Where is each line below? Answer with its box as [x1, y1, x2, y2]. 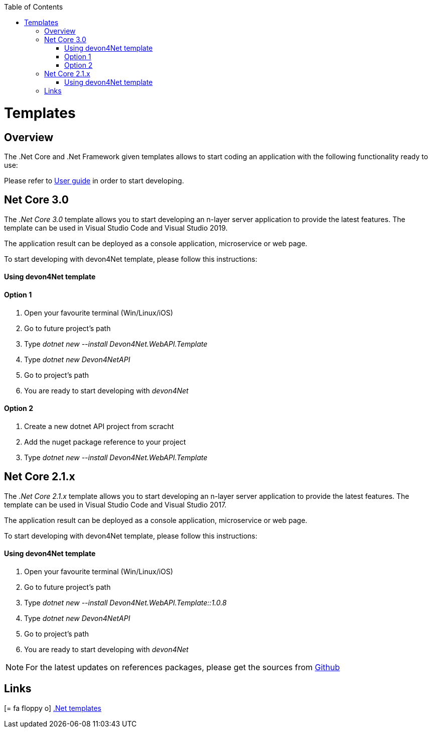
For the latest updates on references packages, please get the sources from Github [26, 662, 340, 672]
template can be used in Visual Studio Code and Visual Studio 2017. [4, 500, 227, 509]
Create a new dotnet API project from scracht [24, 422, 174, 431]
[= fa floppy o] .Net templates [4, 703, 101, 712]
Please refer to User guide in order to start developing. [4, 176, 184, 185]
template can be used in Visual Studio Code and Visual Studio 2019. [4, 223, 228, 232]
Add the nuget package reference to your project [24, 437, 186, 446]
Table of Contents [4, 3, 63, 11]
